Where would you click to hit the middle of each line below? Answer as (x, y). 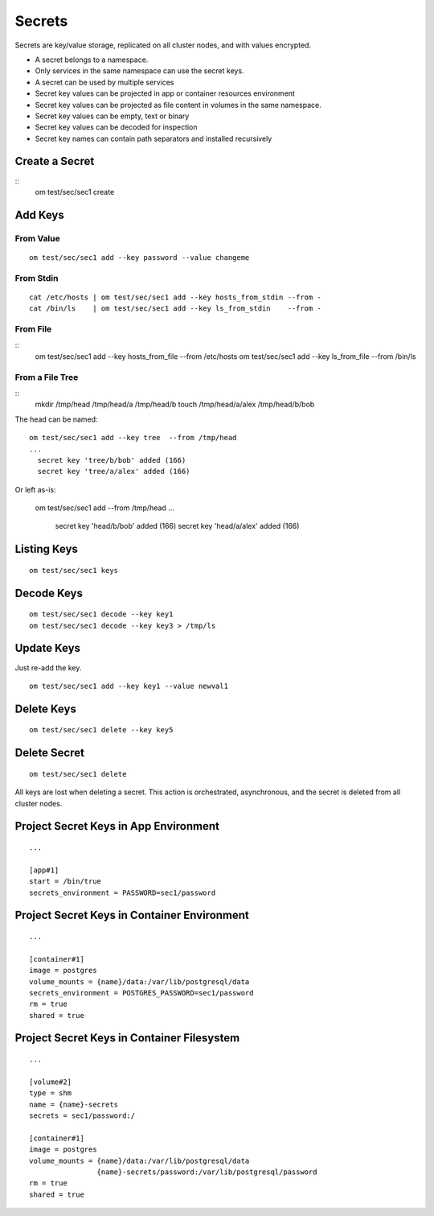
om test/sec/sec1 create (75, 192)
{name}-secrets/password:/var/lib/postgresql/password (207, 1172)
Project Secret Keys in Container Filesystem (127, 1038)
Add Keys (39, 214)
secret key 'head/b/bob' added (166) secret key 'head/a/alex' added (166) (177, 526)
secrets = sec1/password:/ (82, 1116)
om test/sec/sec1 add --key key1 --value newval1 (129, 686)
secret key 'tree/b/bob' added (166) (112, 460)
